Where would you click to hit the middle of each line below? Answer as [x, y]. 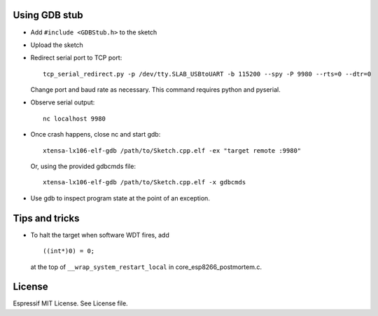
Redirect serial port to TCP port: [76, 58]
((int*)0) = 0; [69, 251]
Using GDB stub [48, 15]
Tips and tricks [46, 218]
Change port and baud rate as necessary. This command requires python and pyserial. [155, 90]
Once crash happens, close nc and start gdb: [96, 135]
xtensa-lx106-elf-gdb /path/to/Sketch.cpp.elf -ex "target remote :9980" [172, 150]
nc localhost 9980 [75, 118]
